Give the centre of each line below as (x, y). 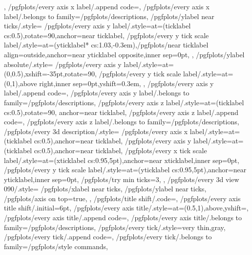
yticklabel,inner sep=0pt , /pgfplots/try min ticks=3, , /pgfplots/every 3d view (122, 179)
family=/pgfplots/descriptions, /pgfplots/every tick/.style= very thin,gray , (115, 227)
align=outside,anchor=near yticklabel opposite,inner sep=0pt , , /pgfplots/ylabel (124, 54)
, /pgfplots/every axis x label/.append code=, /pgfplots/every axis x (107, 6)
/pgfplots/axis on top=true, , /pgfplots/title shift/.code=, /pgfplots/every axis (122, 198)
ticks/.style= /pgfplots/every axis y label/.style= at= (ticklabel (97, 26)
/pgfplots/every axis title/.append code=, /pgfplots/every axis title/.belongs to (123, 218)
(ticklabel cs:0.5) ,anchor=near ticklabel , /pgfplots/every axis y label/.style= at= (124, 141)
